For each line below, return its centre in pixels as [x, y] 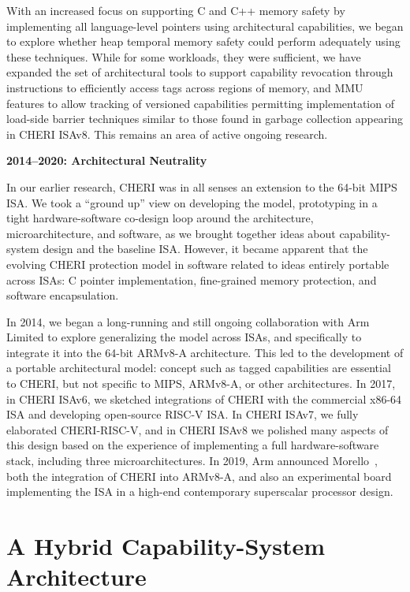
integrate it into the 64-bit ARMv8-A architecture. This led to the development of [205, 352]
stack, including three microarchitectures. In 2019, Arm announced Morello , [192, 461]
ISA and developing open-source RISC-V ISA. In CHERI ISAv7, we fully [183, 414]
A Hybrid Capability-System [166, 545]
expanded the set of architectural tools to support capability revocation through [200, 72]
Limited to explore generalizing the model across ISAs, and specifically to [184, 337]
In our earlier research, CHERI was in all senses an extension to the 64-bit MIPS [202, 186]
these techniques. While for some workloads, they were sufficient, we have [184, 56]
